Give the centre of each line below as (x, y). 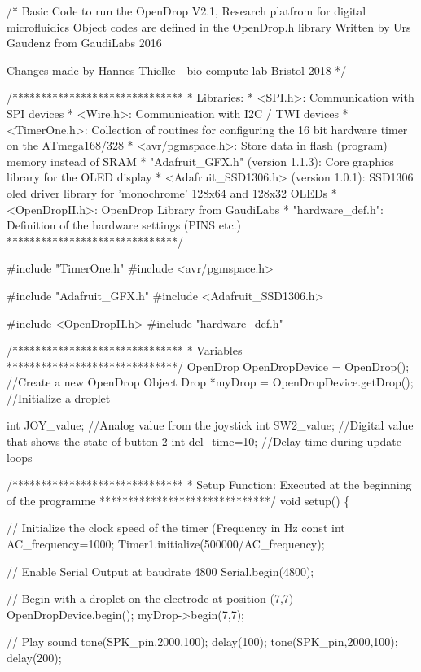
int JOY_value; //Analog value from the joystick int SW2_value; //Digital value (210, 425)
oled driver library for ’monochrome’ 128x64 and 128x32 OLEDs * (172, 192)
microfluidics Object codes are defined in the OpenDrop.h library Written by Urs (209, 26)
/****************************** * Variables (125, 350)
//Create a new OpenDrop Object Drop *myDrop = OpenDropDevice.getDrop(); (210, 382)
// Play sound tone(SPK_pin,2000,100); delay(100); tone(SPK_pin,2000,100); (202, 641)
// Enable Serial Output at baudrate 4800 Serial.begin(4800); (160, 571)
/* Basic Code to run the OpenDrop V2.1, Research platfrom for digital (186, 11)
